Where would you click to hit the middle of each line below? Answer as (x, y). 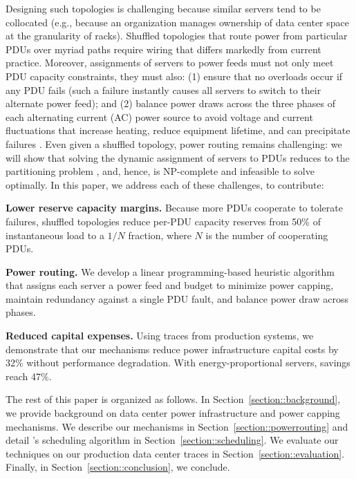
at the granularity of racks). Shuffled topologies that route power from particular (177, 36)
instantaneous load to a (55, 235)
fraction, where (160, 235)
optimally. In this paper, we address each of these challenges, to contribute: (165, 184)
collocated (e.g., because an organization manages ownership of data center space (177, 22)
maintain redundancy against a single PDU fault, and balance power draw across (177, 298)
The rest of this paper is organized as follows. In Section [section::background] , (173, 399)
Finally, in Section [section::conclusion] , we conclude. (118, 467)
